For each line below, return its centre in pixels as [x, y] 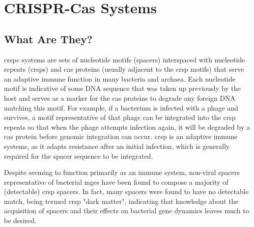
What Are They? [48, 39]
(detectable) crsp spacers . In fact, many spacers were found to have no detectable [126, 191]
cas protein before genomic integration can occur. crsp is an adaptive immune [121, 136]
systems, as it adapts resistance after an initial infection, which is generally [117, 146]
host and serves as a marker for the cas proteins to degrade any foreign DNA [120, 98]
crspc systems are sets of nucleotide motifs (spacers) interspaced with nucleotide [125, 59]
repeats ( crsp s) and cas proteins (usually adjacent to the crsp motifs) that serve [124, 69]
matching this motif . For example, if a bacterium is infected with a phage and [121, 107]
